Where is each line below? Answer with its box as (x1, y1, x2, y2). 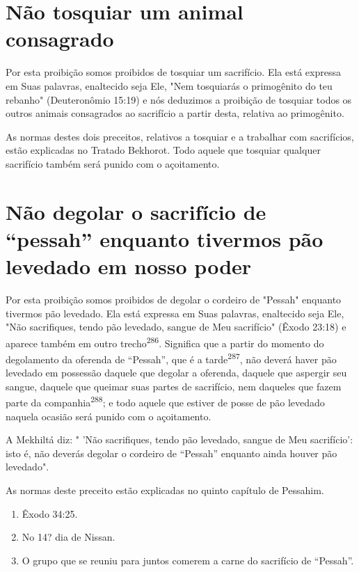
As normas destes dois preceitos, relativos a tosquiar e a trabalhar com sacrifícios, (6, 129, 354, 143)
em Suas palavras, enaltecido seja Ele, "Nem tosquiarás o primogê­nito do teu (6, 78, 333, 93)
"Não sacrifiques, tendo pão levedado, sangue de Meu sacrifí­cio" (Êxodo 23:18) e (6, 319, 346, 334)
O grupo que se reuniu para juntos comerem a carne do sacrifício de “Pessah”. (22, 553, 354, 567)
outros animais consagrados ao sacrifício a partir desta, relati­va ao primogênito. (6, 106, 344, 120)
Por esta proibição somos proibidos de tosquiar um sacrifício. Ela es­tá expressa (6, 65, 341, 79)
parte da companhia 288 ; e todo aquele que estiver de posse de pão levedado (6, 393, 325, 410)
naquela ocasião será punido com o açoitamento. (6, 408, 212, 423)
